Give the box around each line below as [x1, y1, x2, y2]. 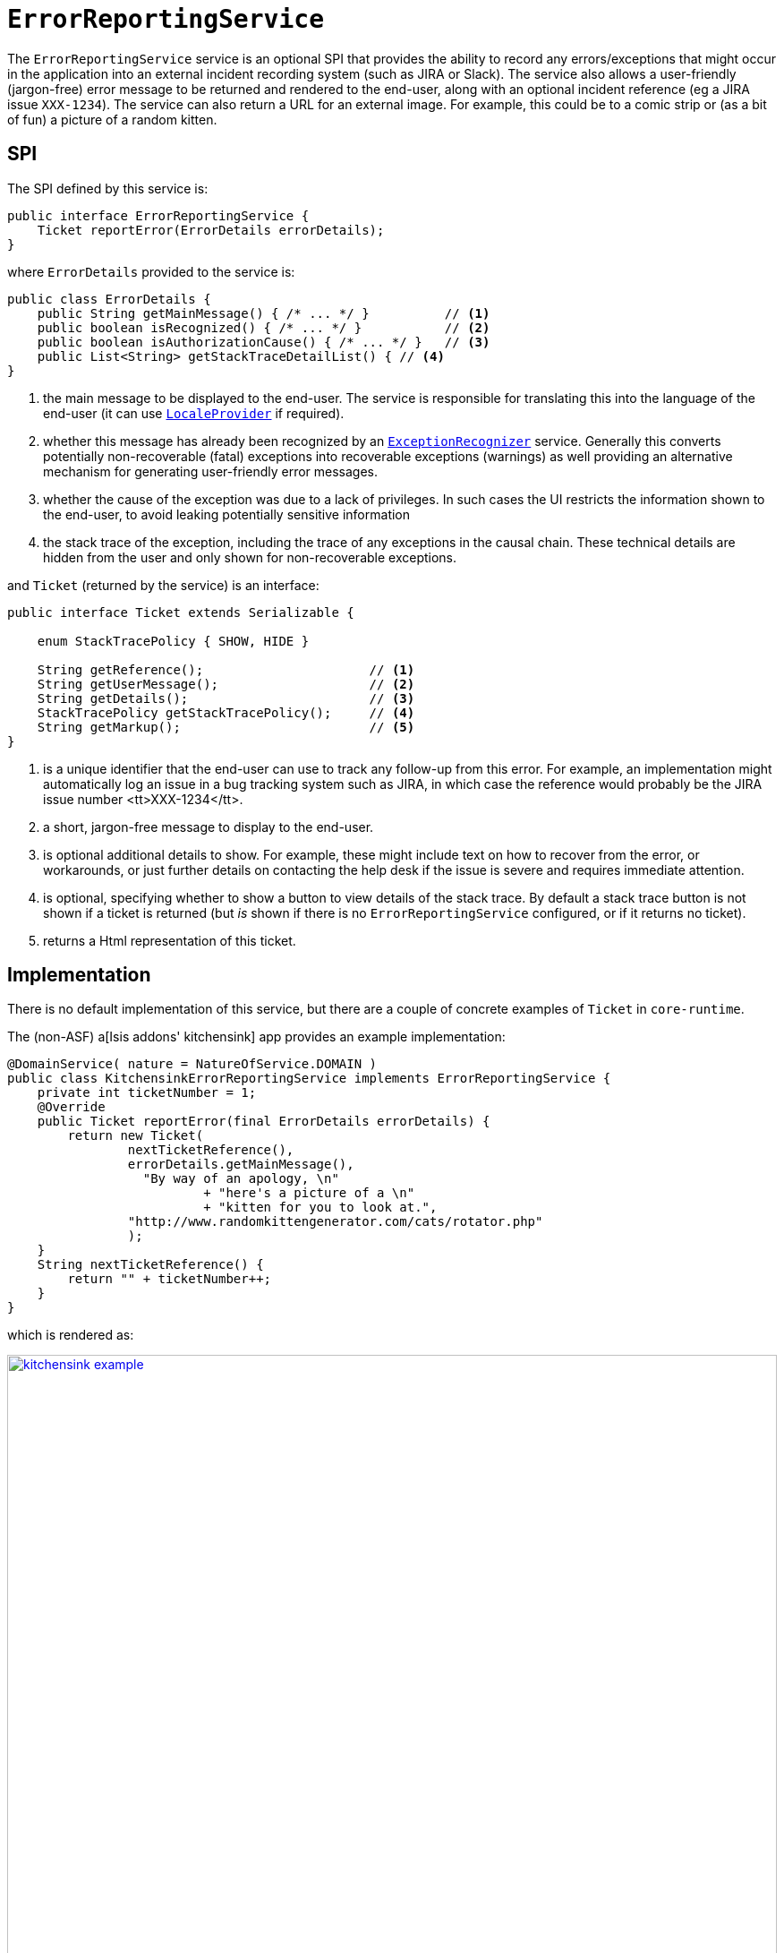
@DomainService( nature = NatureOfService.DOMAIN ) [7, 1057, 378, 1072]
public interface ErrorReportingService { [7, 208, 310, 223]
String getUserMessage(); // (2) [37, 676, 415, 691]
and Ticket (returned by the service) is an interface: [7, 577, 320, 593]
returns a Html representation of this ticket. [43, 932, 296, 948]
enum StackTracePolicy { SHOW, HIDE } [37, 633, 310, 648]
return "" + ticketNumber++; [67, 1272, 272, 1287]
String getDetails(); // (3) [37, 690, 415, 706]
